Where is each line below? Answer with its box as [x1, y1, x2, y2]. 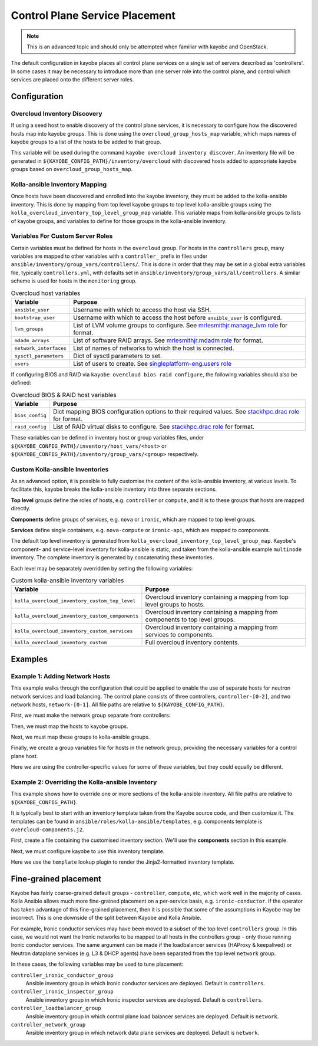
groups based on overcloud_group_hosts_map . [11, 166, 133, 173]
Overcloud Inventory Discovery [11, 109, 102, 117]
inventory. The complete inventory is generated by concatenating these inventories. [11, 554, 214, 561]
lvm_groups [14, 326, 44, 332]
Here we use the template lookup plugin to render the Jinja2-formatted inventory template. [11, 858, 235, 865]
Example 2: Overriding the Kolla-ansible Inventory [11, 778, 157, 786]
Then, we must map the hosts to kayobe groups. [11, 723, 128, 730]
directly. [11, 505, 31, 512]
